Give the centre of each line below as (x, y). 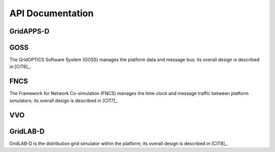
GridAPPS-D (29, 31)
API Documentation (51, 13)
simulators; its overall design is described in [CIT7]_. (64, 100)
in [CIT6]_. (20, 67)
